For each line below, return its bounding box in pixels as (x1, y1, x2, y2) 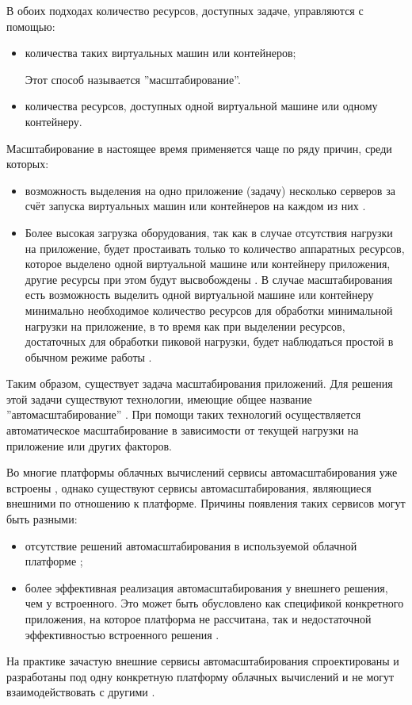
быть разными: (6, 511, 78, 527)
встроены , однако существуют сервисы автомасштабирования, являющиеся (6, 479, 372, 496)
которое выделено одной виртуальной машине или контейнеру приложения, (25, 255, 391, 272)
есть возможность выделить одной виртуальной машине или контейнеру (25, 286, 374, 303)
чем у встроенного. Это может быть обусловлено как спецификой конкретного (25, 595, 404, 611)
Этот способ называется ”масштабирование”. (25, 71, 241, 87)
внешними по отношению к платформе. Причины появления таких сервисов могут (6, 495, 406, 512)
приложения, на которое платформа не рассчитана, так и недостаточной (25, 611, 372, 626)
